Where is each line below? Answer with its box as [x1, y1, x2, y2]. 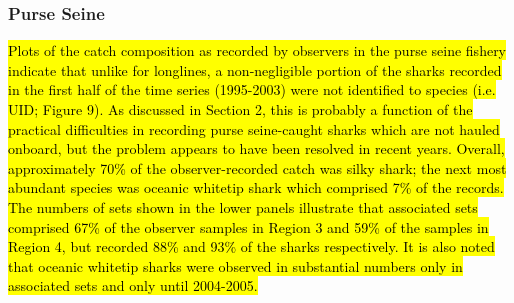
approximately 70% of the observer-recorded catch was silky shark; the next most [8, 157, 507, 178]
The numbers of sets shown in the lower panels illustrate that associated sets [8, 196, 478, 217]
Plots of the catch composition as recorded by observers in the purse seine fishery [8, 40, 507, 61]
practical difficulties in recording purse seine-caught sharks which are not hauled [8, 118, 500, 139]
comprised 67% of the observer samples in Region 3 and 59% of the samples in [8, 216, 489, 237]
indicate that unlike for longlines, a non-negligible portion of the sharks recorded [8, 59, 502, 80]
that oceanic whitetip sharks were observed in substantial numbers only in [8, 255, 463, 276]
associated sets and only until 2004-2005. [8, 275, 258, 296]
